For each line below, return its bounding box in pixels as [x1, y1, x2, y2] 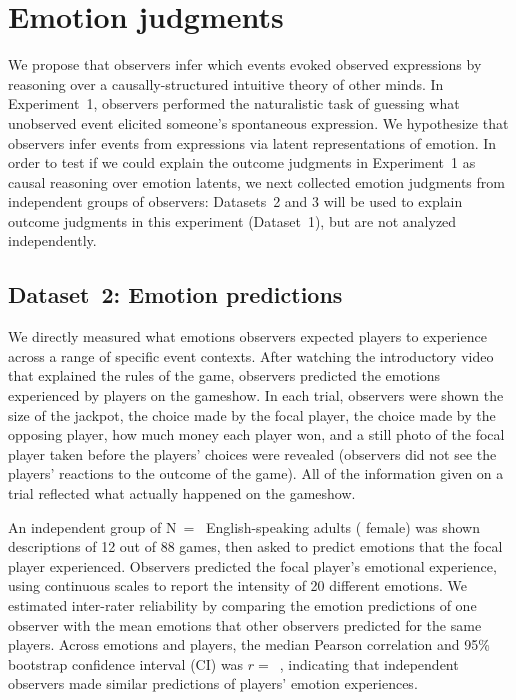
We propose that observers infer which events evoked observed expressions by [8, 54, 482, 75]
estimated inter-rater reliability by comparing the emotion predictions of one [8, 594, 477, 615]
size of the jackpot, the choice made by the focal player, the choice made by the [8, 404, 496, 425]
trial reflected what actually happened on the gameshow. [8, 483, 356, 504]
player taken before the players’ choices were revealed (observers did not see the [8, 443, 497, 464]
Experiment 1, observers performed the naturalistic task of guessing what [8, 93, 460, 114]
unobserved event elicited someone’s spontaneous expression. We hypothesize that [8, 112, 509, 133]
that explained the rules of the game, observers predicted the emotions [8, 365, 441, 386]
